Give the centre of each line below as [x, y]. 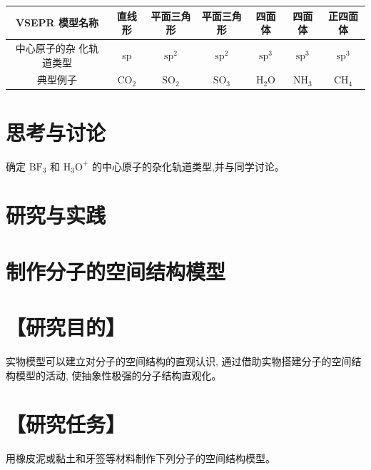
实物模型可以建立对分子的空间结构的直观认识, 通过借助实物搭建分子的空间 [179, 361]
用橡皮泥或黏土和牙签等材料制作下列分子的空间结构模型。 [141, 458]
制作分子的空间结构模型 [116, 271]
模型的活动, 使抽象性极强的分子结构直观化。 [118, 375]
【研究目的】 [66, 327]
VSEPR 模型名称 [57, 22]
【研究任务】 [66, 424]
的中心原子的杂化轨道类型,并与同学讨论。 [188, 166]
